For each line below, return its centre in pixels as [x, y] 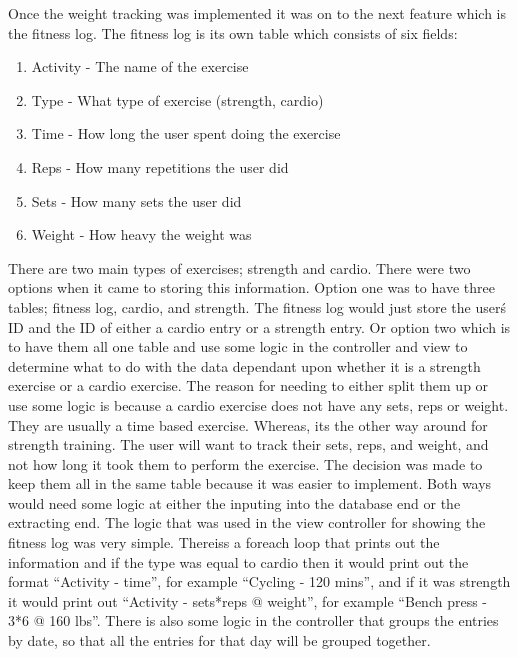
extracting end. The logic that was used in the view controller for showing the [247, 522]
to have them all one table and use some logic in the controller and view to [238, 346]
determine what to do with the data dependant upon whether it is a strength [244, 365]
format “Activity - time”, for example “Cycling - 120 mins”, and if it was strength [259, 581]
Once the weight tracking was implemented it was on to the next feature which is [257, 13]
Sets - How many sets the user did [136, 200]
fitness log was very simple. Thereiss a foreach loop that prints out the [224, 542]
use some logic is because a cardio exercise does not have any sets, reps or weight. [258, 404]
